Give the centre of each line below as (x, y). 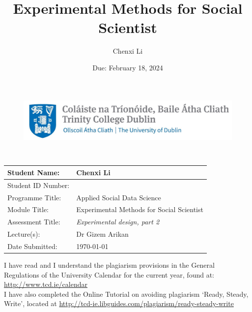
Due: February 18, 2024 (128, 67)
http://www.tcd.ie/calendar (46, 284)
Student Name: (34, 172)
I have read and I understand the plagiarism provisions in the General (109, 265)
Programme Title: (34, 197)
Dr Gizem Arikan (102, 234)
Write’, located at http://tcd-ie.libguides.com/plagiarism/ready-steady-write (119, 303)
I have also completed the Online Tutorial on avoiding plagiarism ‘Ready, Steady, (126, 294)
